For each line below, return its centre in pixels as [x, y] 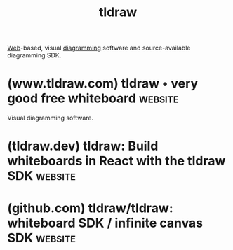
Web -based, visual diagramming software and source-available [99, 48]
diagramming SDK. [34, 55]
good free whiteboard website [93, 98]
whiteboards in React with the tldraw [116, 161]
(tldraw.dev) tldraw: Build [83, 146]
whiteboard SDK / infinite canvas [105, 223]
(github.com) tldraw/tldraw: [90, 208]
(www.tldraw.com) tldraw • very [103, 84]
